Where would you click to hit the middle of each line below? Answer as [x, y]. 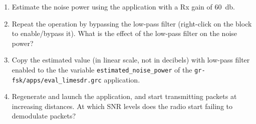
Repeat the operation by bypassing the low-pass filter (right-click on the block [132, 23]
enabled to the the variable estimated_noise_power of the [102, 69]
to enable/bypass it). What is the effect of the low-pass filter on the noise [124, 33]
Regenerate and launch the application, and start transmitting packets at [124, 96]
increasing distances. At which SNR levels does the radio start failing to [122, 106]
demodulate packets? [44, 116]
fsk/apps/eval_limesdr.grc [57, 80]
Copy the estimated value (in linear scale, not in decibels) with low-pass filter [131, 60]
